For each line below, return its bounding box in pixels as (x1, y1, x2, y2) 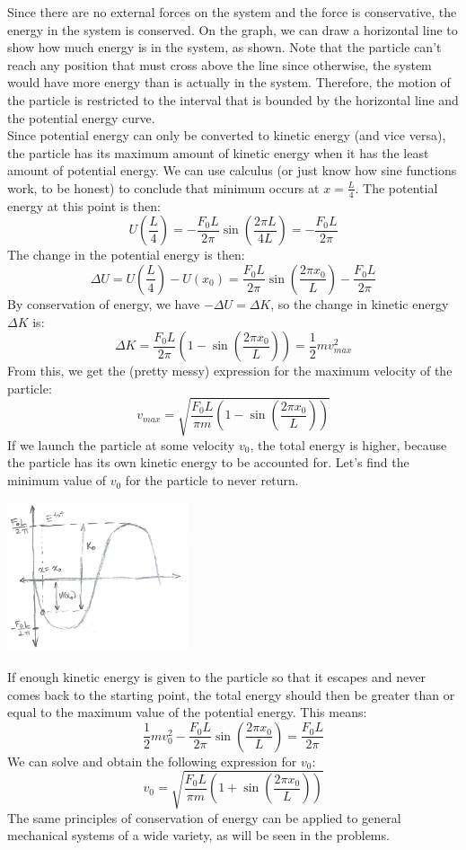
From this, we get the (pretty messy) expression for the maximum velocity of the (7, 361, 453, 380)
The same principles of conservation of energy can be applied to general (7, 808, 401, 827)
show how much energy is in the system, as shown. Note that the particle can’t (7, 38, 442, 57)
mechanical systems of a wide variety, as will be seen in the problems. (7, 826, 390, 845)
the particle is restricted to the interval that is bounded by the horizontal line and (7, 90, 459, 109)
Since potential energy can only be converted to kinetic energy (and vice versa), (7, 126, 446, 145)
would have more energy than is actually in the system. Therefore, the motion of (7, 73, 451, 92)
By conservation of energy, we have (7, 294, 200, 313)
